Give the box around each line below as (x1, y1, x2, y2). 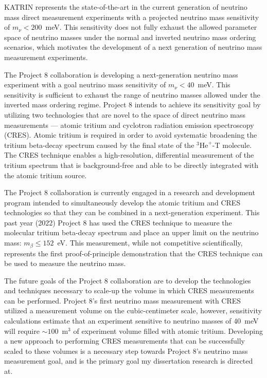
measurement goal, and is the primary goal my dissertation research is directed (4, 355, 253, 366)
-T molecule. (212, 139, 252, 150)
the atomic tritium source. (4, 169, 87, 180)
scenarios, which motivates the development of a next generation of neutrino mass (4, 42, 262, 52)
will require (4, 325, 40, 336)
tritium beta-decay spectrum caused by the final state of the (4, 139, 194, 150)
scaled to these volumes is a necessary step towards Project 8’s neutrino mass (4, 345, 248, 356)
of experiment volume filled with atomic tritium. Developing (73, 325, 263, 336)
